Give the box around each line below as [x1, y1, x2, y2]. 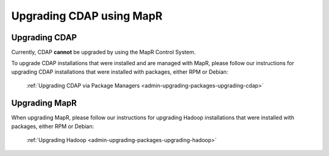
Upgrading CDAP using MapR [11, 9, 163, 23]
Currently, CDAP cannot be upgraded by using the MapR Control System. [11, 49, 196, 56]
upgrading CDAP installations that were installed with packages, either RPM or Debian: [11, 68, 228, 76]
